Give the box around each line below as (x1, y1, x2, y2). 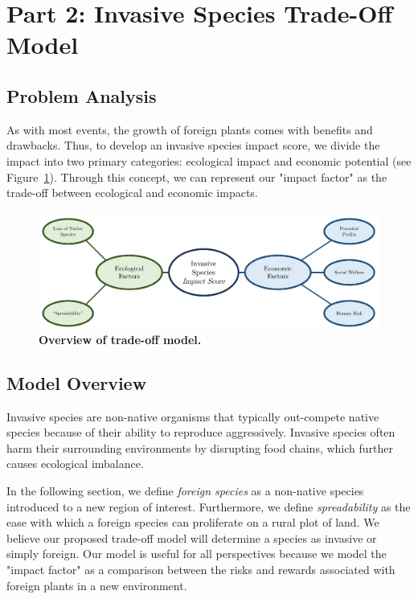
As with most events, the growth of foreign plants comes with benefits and (6, 121, 373, 137)
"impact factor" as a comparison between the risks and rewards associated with (6, 560, 395, 577)
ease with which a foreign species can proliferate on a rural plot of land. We (6, 514, 379, 531)
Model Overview (6, 370, 147, 395)
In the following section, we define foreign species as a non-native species (6, 482, 364, 498)
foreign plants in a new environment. (6, 576, 187, 593)
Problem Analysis (6, 83, 157, 108)
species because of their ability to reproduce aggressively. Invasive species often (6, 424, 395, 441)
